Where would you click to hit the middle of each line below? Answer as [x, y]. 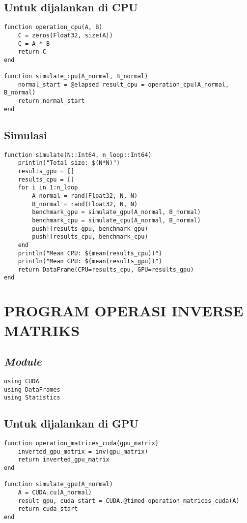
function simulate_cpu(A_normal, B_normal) [76, 77]
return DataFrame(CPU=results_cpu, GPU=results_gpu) [106, 269]
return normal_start [51, 101]
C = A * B [34, 44]
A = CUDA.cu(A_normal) [55, 492]
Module [23, 361]
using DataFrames [32, 389]
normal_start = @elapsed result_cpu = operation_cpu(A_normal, [123, 84]
